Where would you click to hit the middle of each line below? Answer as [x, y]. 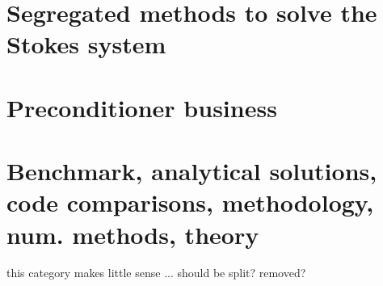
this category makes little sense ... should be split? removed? [156, 273]
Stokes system [86, 44]
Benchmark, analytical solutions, [192, 171]
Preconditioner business [142, 107]
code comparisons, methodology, [190, 202]
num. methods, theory [133, 234]
